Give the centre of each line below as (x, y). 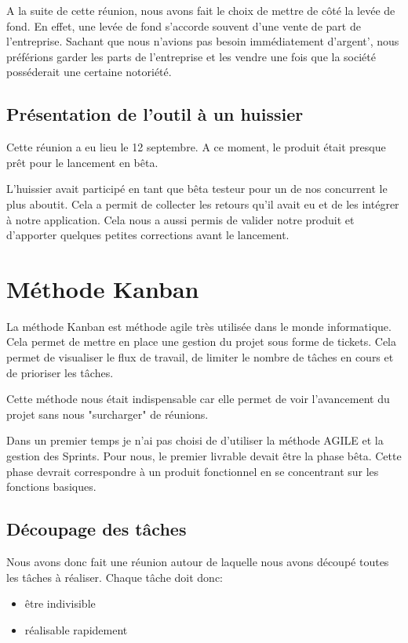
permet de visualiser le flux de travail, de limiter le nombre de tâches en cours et (200, 357)
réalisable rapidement (76, 629)
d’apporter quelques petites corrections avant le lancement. (148, 235)
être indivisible (60, 603)
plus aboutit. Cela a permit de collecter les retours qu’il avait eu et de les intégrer (203, 203)
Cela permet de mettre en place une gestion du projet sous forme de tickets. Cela (201, 341)
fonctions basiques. (51, 487)
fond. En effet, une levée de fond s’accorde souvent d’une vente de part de (184, 25)
